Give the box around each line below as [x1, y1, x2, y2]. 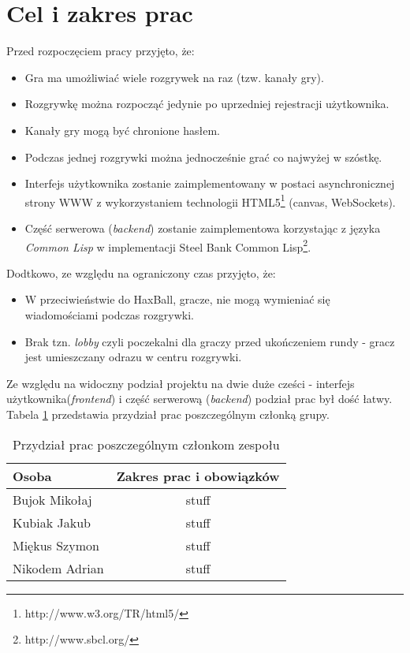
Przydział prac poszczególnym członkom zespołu [12, 435, 280, 453]
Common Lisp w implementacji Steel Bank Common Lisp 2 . [24, 236, 311, 255]
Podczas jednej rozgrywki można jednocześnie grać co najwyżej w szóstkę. [24, 148, 382, 165]
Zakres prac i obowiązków [116, 466, 280, 485]
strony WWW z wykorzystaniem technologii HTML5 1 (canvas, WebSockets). [24, 191, 396, 210]
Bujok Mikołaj [13, 490, 92, 509]
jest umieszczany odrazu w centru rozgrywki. [24, 349, 242, 365]
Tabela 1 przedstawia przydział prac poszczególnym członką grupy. [6, 405, 330, 422]
